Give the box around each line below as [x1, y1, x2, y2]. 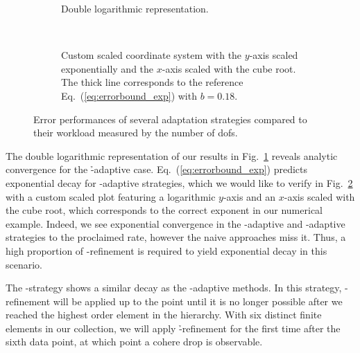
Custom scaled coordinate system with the [61, 48, 242, 62]
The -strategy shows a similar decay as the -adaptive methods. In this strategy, [6, 280, 342, 295]
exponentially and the [61, 61, 154, 75]
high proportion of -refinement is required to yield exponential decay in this [6, 243, 327, 257]
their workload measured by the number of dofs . [33, 125, 238, 140]
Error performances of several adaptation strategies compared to [33, 111, 307, 126]
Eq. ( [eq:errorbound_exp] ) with [61, 88, 197, 102]
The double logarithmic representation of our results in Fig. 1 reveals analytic [6, 148, 338, 163]
